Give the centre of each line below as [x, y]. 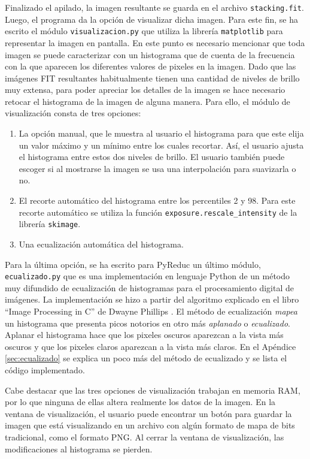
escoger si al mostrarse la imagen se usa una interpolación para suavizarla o [157, 168]
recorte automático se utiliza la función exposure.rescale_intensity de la [158, 212]
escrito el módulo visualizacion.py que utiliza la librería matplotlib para [144, 31]
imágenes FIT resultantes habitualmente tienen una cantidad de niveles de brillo [152, 78]
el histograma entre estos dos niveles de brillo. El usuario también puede [152, 157]
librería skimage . [50, 224]
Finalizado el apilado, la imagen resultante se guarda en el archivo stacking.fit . [154, 7]
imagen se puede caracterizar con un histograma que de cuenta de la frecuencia [150, 54]
